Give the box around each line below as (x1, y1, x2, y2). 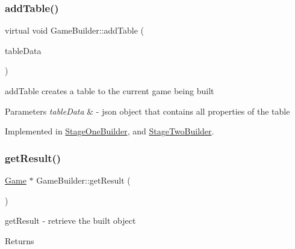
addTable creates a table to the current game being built (5, 85, 214, 97)
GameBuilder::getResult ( (36, 174, 131, 186)
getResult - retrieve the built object (5, 214, 136, 227)
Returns (5, 234, 34, 247)
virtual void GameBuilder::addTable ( (5, 24, 144, 37)
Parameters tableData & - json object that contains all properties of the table (5, 104, 290, 117)
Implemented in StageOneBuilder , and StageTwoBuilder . (5, 125, 214, 137)
